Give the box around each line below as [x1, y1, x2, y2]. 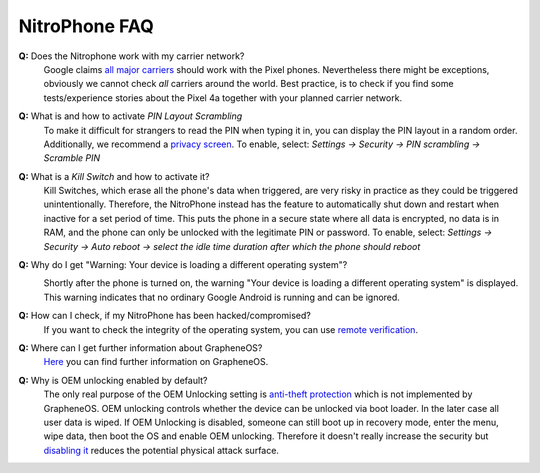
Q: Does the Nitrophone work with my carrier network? [18, 50, 245, 62]
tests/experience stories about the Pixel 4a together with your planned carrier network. [43, 91, 403, 104]
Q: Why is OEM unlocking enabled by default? [18, 374, 209, 386]
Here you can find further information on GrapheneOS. [43, 356, 269, 368]
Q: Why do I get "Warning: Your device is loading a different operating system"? [18, 259, 348, 271]
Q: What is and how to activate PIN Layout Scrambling [18, 110, 243, 122]
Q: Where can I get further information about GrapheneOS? [18, 341, 263, 354]
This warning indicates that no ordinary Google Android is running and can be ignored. [43, 291, 400, 303]
